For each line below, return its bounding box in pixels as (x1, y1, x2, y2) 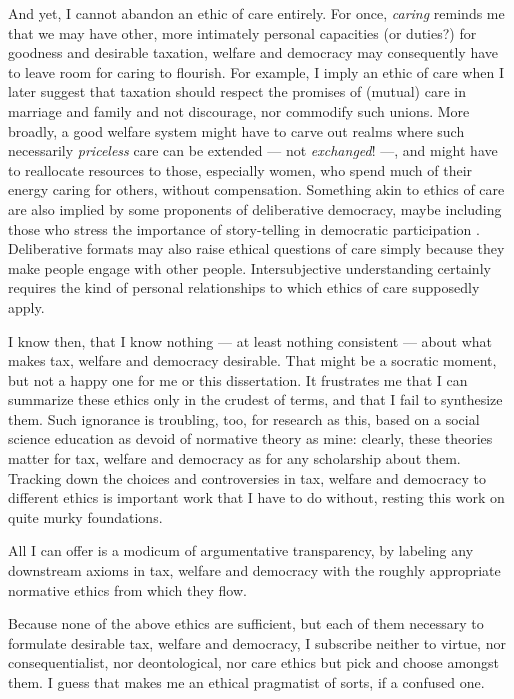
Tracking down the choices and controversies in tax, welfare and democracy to (8, 467, 486, 488)
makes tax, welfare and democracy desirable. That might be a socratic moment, (8, 350, 497, 371)
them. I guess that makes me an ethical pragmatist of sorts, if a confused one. (8, 672, 485, 692)
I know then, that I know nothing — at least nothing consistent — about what (8, 330, 493, 351)
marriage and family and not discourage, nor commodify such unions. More (8, 100, 470, 121)
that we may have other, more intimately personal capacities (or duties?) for (8, 22, 477, 43)
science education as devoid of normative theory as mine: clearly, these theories (8, 428, 493, 449)
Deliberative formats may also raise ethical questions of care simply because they (8, 238, 505, 259)
